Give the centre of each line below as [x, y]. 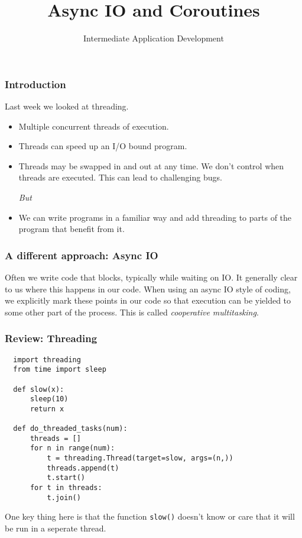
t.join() [64, 497]
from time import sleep [60, 370]
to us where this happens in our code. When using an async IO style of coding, [148, 289]
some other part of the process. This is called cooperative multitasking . [132, 312]
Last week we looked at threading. [67, 106]
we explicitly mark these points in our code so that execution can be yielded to [148, 300]
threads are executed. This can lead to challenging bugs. [120, 177]
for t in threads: [66, 488]
